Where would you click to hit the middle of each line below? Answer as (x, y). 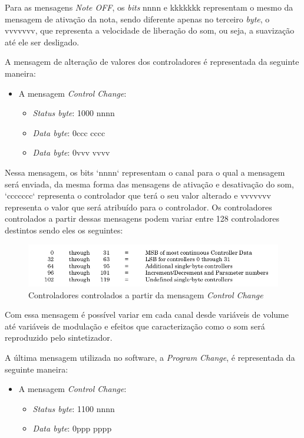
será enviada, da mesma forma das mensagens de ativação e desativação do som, (149, 184)
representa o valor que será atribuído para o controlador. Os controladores (138, 207)
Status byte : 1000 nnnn (74, 113)
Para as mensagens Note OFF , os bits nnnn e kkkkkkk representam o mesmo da (149, 7)
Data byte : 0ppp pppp (72, 428)
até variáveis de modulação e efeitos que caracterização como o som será (135, 326)
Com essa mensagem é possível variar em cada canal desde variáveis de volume (147, 314)
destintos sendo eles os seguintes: (64, 230)
